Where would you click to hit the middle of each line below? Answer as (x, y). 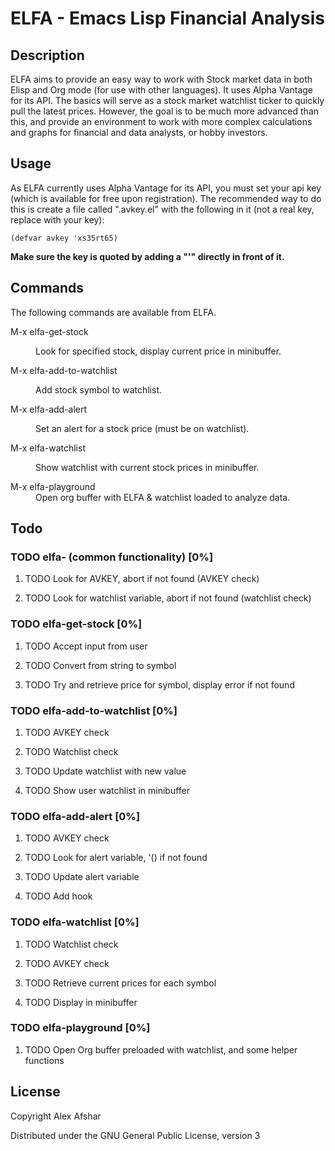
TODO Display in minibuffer (81, 1002)
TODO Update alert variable (82, 877)
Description (47, 55)
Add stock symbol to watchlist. (99, 389)
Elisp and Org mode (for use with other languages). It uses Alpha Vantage (161, 90)
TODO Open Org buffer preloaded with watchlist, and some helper (161, 1049)
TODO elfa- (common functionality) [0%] (112, 557)
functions (44, 1060)
